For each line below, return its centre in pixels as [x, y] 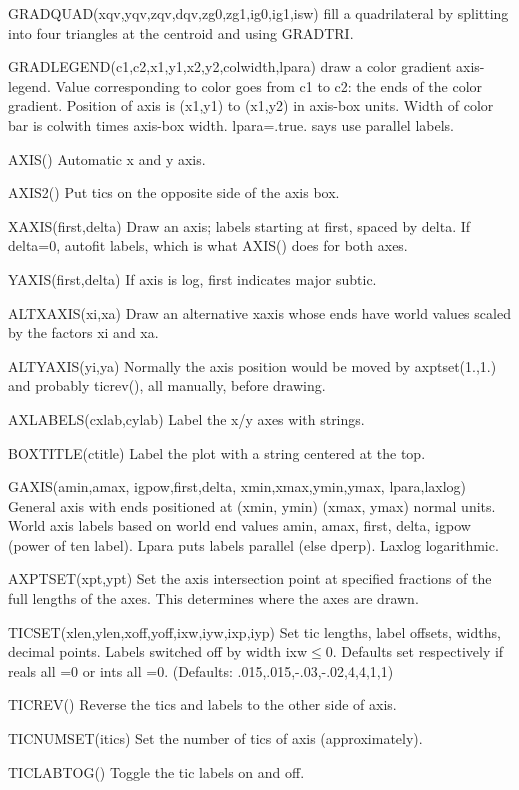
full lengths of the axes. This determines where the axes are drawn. [213, 598]
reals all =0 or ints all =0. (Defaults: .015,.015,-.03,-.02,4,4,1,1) [201, 670]
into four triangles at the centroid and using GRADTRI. [181, 32]
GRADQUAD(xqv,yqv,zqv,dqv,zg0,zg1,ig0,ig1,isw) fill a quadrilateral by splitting [258, 13]
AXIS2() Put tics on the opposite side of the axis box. [174, 192]
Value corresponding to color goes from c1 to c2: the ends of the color [269, 85]
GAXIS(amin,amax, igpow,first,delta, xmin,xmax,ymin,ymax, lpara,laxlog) [237, 486]
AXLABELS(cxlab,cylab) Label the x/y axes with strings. [186, 418]
